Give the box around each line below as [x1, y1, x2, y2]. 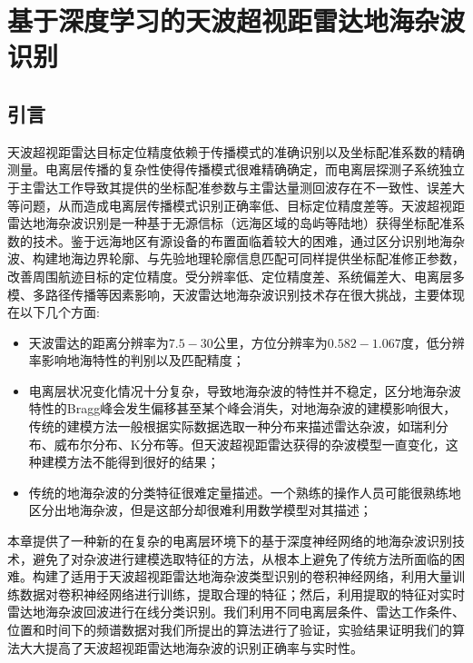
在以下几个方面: [7, 302, 100, 322]
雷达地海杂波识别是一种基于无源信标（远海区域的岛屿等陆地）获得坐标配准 [7, 213, 452, 233]
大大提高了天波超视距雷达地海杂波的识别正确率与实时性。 [19, 638, 363, 657]
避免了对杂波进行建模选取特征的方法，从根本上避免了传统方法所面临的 [32, 549, 452, 568]
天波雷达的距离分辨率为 [28, 332, 169, 351]
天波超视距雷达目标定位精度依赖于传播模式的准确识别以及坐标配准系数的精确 [7, 142, 465, 161]
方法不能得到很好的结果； [66, 452, 220, 471]
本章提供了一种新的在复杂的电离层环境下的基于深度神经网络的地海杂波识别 [7, 531, 452, 550]
